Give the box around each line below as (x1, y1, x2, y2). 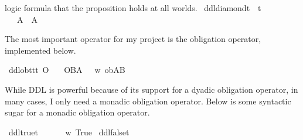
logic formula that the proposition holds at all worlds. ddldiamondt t (5, 2, 261, 13)
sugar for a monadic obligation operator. (5, 106, 150, 118)
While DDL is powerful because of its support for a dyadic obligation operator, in (5, 83, 298, 95)
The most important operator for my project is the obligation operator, (5, 33, 261, 45)
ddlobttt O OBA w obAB (8, 64, 125, 76)
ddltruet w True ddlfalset (8, 125, 130, 138)
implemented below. (5, 44, 76, 56)
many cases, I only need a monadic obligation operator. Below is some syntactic (5, 94, 291, 107)
